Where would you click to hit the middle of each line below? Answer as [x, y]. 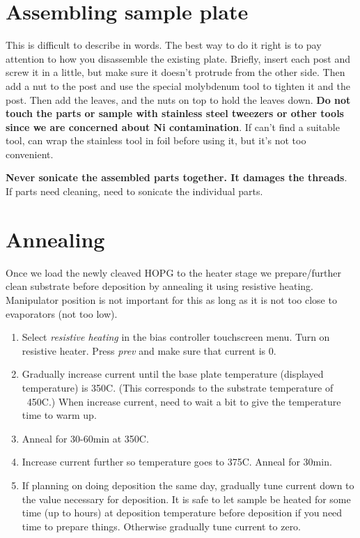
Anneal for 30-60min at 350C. [85, 438]
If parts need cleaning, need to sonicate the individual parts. [134, 191]
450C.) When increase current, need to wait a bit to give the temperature [184, 401]
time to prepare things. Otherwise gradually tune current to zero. [162, 526]
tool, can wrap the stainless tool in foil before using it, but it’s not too [156, 140]
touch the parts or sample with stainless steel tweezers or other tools [175, 113]
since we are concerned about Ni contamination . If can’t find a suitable [173, 126]
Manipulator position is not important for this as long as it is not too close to [171, 299]
